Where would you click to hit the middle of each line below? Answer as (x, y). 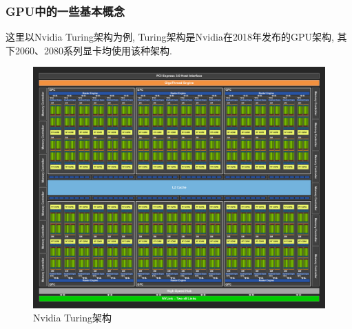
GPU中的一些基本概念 (65, 11)
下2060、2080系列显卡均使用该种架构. (89, 50)
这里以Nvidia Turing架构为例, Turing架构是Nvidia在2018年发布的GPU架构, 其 (176, 37)
